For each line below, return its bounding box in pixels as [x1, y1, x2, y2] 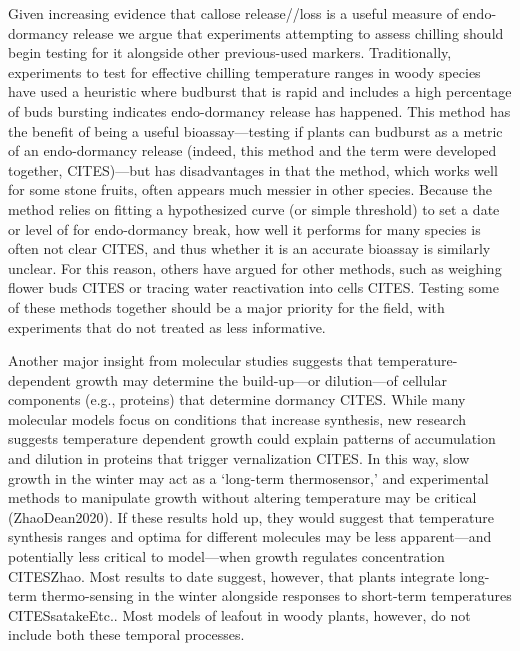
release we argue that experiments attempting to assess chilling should [72, 22, 504, 43]
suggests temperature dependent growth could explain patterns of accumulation [8, 428, 496, 449]
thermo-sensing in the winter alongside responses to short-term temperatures [41, 585, 512, 606]
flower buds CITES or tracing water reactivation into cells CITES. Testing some [8, 277, 499, 298]
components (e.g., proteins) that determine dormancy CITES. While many [8, 389, 466, 410]
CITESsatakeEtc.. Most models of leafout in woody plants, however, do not [8, 604, 471, 625]
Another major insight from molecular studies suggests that [8, 350, 374, 371]
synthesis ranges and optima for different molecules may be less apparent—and [8, 526, 492, 547]
